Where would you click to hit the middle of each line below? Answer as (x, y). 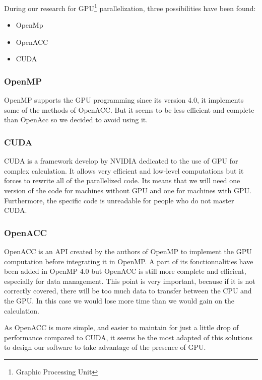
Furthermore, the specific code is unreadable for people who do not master (119, 200)
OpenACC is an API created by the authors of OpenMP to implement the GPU (128, 251)
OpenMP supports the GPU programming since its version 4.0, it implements (124, 100)
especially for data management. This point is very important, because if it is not (130, 281)
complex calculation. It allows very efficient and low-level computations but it (124, 170)
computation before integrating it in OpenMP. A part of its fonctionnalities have (129, 261)
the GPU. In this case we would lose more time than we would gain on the (119, 300)
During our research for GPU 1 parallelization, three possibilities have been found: (130, 7)
